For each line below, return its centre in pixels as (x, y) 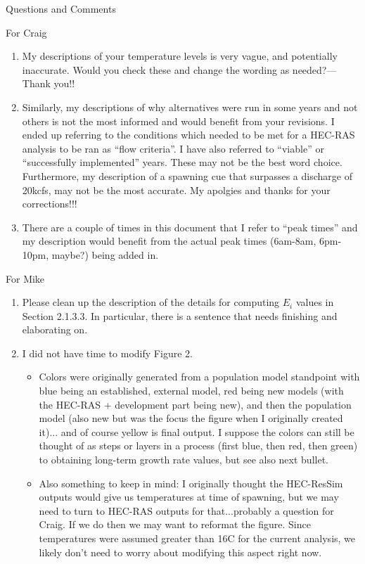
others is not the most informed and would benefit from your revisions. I (178, 121)
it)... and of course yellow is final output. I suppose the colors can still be (197, 431)
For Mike (25, 278)
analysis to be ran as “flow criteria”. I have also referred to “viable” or (173, 148)
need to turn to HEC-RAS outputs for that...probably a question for (186, 510)
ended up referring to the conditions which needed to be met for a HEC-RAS (188, 135)
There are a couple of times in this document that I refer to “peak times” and (190, 227)
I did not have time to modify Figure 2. (107, 353)
